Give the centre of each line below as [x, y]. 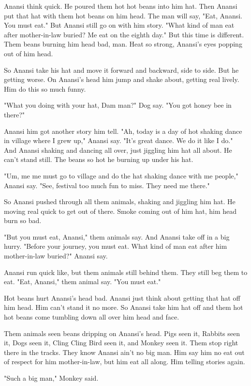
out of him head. [29, 53]
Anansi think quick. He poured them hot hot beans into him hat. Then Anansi [121, 6]
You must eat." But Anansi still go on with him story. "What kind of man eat [119, 25]
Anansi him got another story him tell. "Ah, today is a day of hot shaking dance [123, 131]
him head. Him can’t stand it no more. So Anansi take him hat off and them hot [124, 307]
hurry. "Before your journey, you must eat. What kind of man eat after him [116, 246]
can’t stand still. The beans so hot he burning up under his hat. [99, 159]
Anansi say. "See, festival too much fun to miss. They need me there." [107, 185]
